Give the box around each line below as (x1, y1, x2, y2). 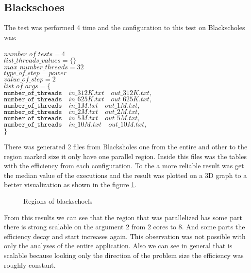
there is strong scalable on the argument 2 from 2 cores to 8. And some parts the (4, 222, 245, 232)
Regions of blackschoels (23, 195, 93, 206)
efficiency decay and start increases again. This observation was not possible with (4, 231, 246, 241)
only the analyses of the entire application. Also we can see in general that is (4, 241, 233, 251)
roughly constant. (4, 259, 56, 270)
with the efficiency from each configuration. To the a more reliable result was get (4, 161, 244, 171)
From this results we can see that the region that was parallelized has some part (4, 212, 242, 222)
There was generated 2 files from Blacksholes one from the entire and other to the (4, 141, 248, 151)
